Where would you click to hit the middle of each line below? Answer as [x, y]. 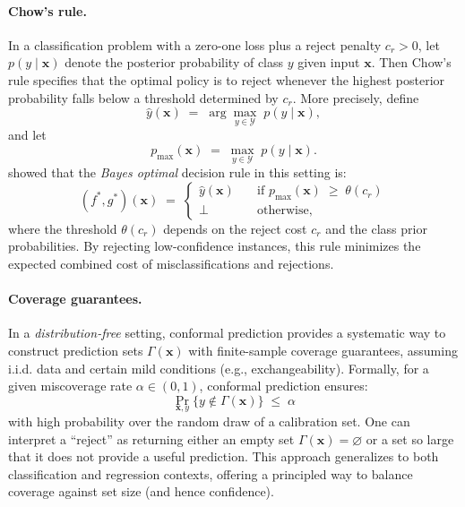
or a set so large [410, 438]
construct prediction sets [76, 350]
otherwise [283, 211]
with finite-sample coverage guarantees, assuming [323, 350]
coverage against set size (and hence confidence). [141, 491]
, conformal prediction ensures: [284, 386]
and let [27, 135]
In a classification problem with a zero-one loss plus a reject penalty [195, 44]
